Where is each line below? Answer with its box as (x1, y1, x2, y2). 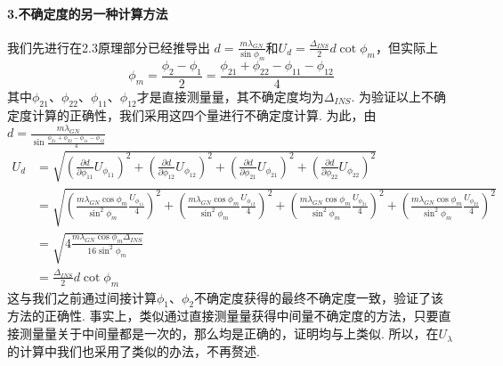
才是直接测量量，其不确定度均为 (136, 86, 324, 105)
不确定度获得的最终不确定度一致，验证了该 (194, 288, 444, 306)
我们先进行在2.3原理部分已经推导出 (7, 37, 210, 56)
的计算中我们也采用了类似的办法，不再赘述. (7, 341, 260, 360)
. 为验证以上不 (351, 86, 434, 105)
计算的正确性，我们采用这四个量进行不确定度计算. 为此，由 (31, 105, 377, 124)
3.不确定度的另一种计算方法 (7, 4, 168, 22)
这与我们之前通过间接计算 (7, 288, 157, 306)
